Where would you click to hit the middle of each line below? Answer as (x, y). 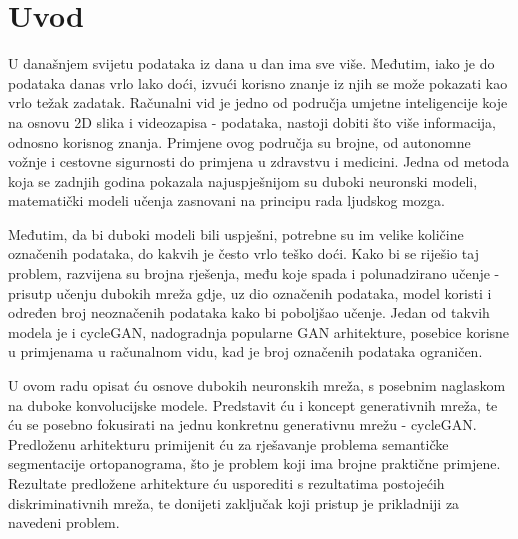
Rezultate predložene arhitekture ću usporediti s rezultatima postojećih (226, 483)
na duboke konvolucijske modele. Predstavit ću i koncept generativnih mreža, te (253, 404)
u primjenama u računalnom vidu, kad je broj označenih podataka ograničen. (245, 351)
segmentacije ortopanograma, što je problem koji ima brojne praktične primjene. (254, 463)
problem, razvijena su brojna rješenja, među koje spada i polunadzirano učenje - (254, 273)
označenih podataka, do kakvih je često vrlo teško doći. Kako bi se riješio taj (243, 253)
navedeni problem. (64, 522)
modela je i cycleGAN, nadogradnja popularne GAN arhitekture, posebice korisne (259, 331)
